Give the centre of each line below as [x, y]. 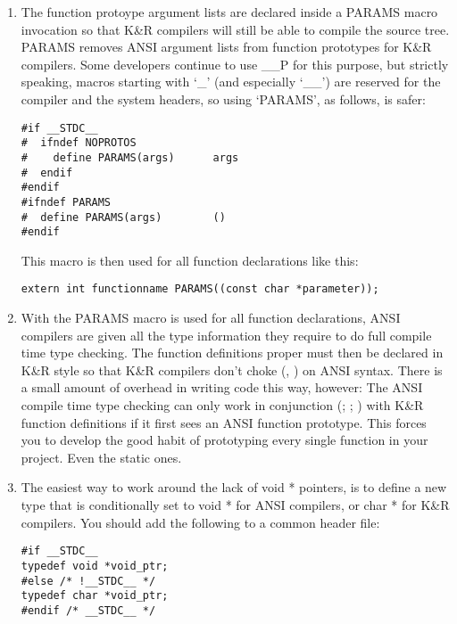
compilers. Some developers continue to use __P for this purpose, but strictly [235, 64]
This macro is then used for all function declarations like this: [190, 260]
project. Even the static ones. [101, 457]
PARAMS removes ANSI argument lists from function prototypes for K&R [226, 47]
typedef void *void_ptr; [95, 566]
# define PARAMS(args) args [130, 157]
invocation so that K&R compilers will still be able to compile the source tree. [235, 29]
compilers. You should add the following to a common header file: [200, 522]
